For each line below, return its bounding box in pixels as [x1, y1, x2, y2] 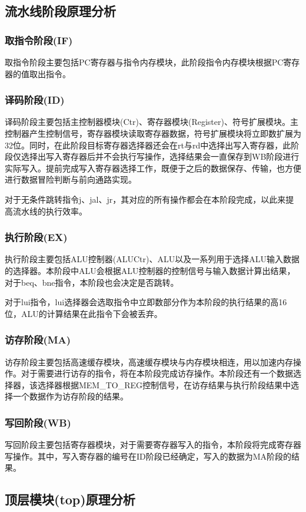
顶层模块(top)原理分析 [5, 490, 135, 508]
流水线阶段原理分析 [5, 2, 116, 20]
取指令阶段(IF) [5, 32, 73, 47]
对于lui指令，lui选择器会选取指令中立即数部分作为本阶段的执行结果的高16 [5, 296, 287, 308]
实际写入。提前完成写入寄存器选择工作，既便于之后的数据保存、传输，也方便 [5, 161, 301, 174]
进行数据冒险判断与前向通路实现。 [5, 173, 137, 186]
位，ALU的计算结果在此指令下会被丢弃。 [5, 307, 162, 319]
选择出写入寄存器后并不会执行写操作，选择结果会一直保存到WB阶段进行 [21, 150, 300, 163]
